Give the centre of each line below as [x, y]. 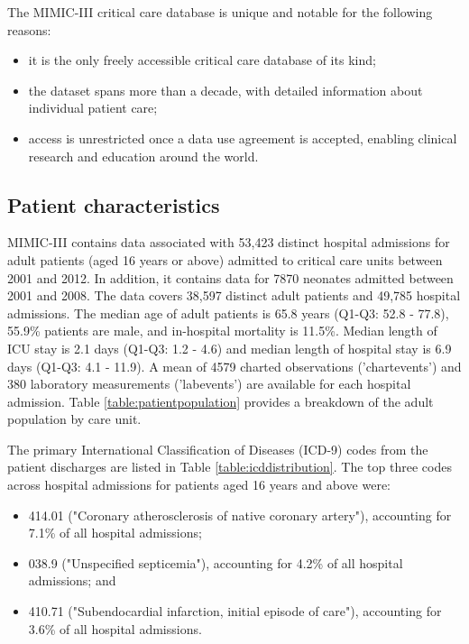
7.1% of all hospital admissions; [115, 533]
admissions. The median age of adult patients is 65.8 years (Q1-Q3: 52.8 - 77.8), [228, 313]
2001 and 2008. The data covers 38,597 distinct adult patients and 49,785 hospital [234, 295]
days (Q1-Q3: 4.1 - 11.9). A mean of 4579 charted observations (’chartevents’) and [234, 366]
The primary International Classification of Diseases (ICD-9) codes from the [218, 449]
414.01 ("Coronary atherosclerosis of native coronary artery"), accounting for [240, 515]
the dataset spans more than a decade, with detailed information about [225, 90]
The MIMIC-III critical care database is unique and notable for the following [220, 12]
